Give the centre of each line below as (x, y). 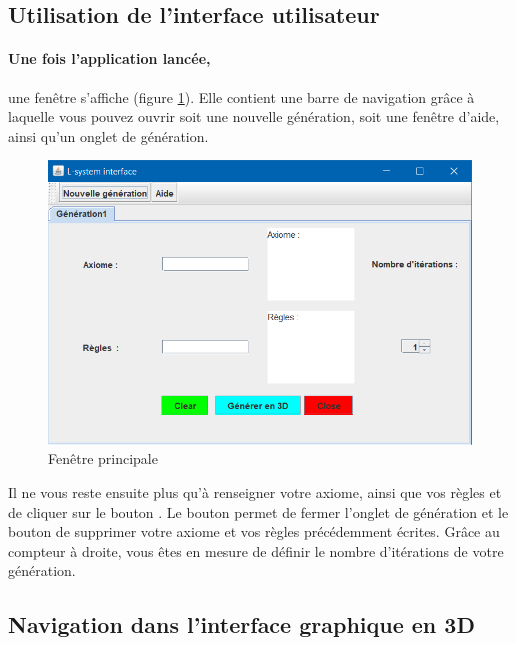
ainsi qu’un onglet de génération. (108, 135)
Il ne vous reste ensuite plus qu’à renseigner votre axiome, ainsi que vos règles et (255, 491)
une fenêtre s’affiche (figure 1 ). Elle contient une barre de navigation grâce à (241, 96)
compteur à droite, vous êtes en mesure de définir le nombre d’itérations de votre (256, 550)
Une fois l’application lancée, (109, 58)
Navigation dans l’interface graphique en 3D (241, 624)
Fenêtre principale (103, 458)
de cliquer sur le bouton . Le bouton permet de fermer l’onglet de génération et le (258, 511)
